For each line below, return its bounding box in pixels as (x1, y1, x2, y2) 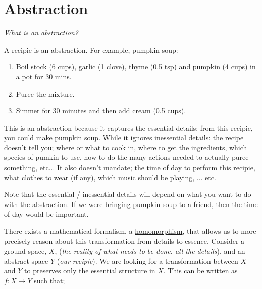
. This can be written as (163, 265, 238, 276)
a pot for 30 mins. (16, 71, 72, 81)
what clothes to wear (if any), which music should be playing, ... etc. (4, 172, 216, 182)
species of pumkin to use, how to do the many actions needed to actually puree (4, 152, 249, 162)
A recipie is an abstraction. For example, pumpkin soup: (4, 44, 178, 55)
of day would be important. (4, 209, 89, 219)
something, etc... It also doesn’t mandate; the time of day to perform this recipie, (4, 162, 255, 173)
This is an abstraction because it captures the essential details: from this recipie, (4, 122, 253, 133)
